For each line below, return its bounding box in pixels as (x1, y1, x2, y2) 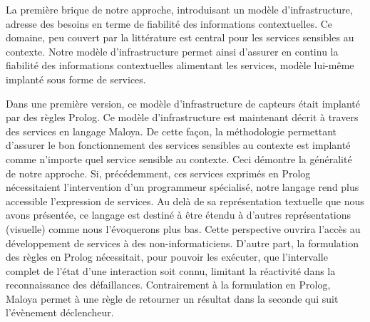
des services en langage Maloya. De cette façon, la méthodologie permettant (6, 123, 337, 138)
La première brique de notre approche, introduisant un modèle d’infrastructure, (6, 2, 353, 16)
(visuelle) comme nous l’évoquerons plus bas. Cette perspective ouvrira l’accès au (6, 221, 361, 236)
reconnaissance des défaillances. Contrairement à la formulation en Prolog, (6, 277, 331, 292)
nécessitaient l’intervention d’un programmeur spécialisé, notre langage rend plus (6, 180, 359, 194)
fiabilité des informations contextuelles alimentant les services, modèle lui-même (6, 58, 354, 73)
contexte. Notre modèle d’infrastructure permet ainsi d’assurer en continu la (6, 43, 339, 58)
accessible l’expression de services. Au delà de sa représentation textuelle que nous (6, 193, 364, 208)
